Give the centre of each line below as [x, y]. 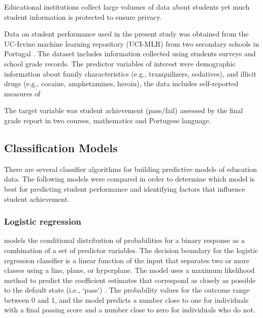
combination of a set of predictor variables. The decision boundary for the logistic [131, 250]
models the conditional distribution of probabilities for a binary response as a [124, 240]
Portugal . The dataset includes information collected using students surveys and [130, 54]
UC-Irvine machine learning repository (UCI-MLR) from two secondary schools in [132, 43]
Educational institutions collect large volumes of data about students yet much [127, 7]
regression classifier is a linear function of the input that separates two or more [127, 260]
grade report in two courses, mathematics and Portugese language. [108, 120]
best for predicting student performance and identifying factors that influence [125, 188]
